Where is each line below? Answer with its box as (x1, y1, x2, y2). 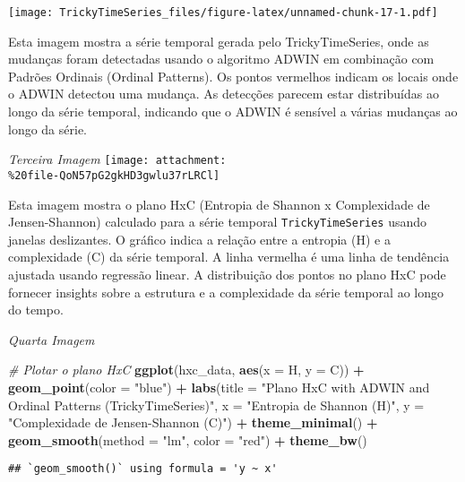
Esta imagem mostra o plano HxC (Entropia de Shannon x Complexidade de (8, 194, 430, 213)
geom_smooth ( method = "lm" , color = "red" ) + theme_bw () (8, 430, 367, 449)
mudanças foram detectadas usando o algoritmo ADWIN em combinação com (8, 49, 435, 68)
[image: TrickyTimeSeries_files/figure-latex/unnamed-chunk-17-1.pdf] (8, 6, 438, 19)
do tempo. (8, 300, 64, 319)
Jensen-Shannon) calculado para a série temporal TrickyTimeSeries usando (8, 212, 427, 231)
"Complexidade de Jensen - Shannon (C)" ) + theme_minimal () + (8, 413, 378, 432)
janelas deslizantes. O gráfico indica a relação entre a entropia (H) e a (8, 229, 391, 248)
